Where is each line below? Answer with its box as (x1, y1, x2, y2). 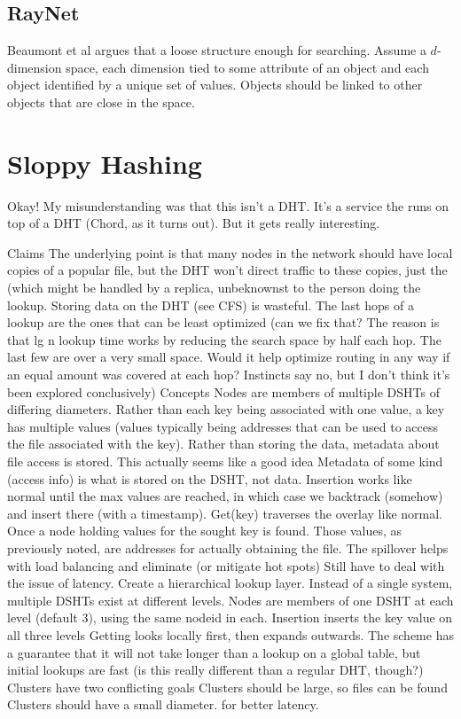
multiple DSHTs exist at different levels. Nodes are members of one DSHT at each (7, 590, 454, 609)
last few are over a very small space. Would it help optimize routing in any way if (7, 348, 450, 366)
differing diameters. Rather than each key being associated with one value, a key (7, 400, 445, 418)
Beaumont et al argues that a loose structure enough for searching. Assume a (7, 41, 426, 59)
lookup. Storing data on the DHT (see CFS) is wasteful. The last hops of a (7, 295, 414, 314)
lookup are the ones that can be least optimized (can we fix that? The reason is (7, 313, 440, 332)
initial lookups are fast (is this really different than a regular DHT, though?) (7, 660, 424, 679)
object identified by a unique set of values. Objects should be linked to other (7, 75, 423, 94)
